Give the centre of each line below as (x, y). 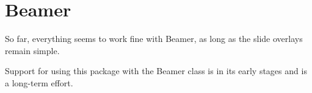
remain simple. (32, 50)
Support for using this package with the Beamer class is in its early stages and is (156, 71)
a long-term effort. (39, 82)
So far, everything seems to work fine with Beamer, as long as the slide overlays (154, 39)
